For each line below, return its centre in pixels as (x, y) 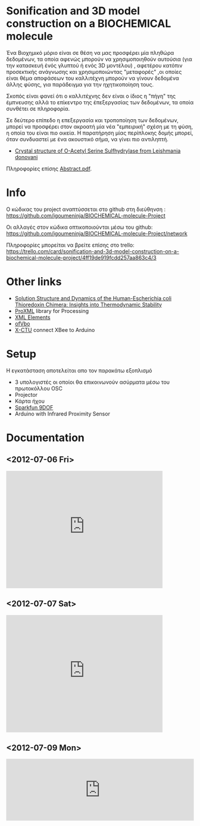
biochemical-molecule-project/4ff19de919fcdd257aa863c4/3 (81, 257)
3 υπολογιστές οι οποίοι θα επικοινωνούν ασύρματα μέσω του (92, 382)
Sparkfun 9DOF (34, 407)
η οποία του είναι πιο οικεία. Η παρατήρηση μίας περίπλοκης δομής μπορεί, (100, 133)
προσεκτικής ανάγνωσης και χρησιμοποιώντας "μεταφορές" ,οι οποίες (94, 72)
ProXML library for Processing (52, 310)
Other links (34, 282)
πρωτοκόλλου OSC (39, 388)
